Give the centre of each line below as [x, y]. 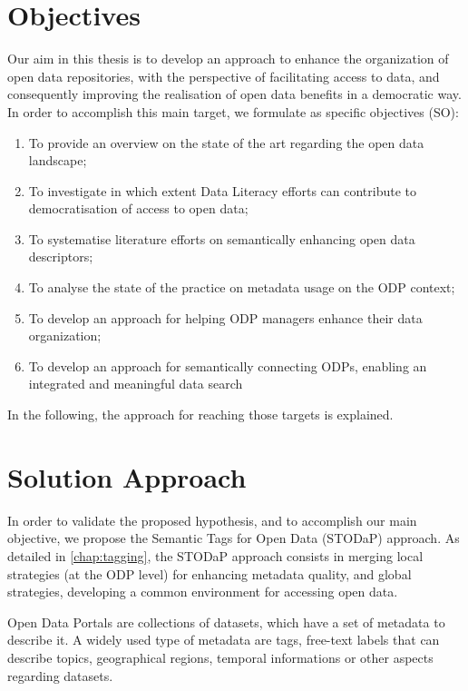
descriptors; [61, 257]
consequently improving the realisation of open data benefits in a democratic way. [234, 94]
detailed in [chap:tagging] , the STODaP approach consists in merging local [215, 555]
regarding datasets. [60, 675]
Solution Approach [127, 476]
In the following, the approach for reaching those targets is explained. [200, 415]
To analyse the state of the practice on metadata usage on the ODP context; [242, 287]
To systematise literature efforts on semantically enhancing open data [222, 238]
